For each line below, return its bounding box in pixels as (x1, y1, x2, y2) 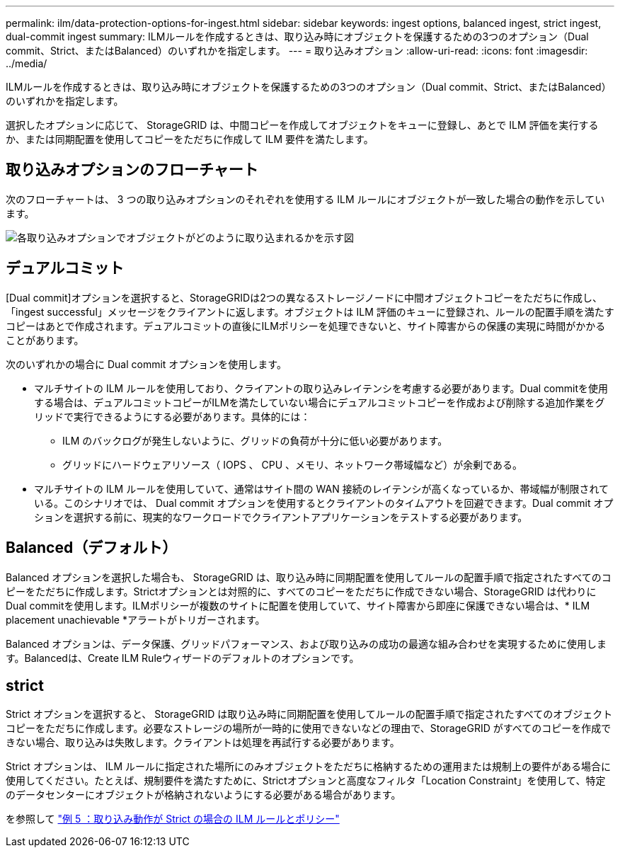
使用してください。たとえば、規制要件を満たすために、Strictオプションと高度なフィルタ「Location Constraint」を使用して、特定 (6, 774, 606, 787)
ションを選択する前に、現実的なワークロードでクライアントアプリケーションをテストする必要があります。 (34, 510, 528, 523)
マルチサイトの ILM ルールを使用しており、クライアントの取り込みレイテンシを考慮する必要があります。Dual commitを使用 (34, 382, 609, 394)
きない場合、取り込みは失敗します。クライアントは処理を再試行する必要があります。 (6, 736, 400, 749)
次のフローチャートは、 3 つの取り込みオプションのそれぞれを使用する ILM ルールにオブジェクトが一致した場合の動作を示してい (6, 193, 605, 205)
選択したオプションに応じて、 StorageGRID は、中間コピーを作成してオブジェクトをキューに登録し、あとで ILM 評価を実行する (6, 119, 599, 131)
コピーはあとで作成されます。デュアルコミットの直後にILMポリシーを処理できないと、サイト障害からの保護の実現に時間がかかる (6, 319, 606, 332)
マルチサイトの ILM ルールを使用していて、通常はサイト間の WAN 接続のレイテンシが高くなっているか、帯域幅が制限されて (34, 482, 609, 495)
